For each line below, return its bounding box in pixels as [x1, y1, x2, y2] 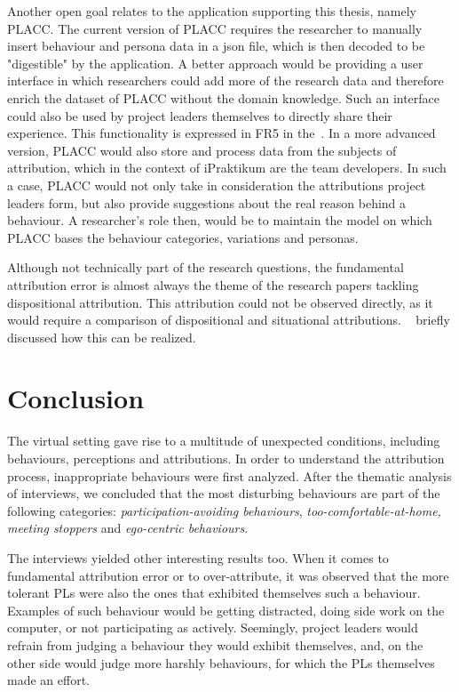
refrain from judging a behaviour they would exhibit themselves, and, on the [7, 635, 423, 654]
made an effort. [7, 671, 90, 689]
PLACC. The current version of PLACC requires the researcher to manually [7, 19, 423, 37]
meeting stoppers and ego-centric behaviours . [7, 519, 249, 537]
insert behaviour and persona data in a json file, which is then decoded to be [7, 36, 425, 55]
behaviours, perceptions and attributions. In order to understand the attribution [7, 449, 445, 467]
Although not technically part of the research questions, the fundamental [7, 258, 404, 277]
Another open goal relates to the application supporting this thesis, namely [7, 2, 416, 20]
